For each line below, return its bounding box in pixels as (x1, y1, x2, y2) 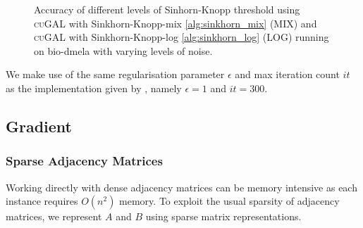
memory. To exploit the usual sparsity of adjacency (119, 194, 340, 208)
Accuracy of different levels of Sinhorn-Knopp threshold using (34, 2, 300, 16)
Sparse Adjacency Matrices (6, 152, 163, 170)
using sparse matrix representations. (145, 209, 302, 224)
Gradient (6, 115, 72, 137)
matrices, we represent (6, 209, 102, 224)
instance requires (6, 194, 78, 208)
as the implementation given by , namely (6, 80, 182, 95)
